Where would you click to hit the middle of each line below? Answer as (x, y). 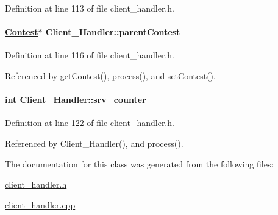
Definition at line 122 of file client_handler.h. (90, 123)
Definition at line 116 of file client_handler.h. (90, 55)
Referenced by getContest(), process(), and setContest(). (110, 75)
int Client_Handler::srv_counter (76, 100)
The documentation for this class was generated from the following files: (139, 164)
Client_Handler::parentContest (113, 32)
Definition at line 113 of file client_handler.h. (90, 8)
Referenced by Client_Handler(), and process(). (94, 143)
